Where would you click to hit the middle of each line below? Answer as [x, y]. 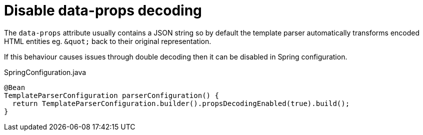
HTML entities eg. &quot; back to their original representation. [108, 41]
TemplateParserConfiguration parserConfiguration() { [111, 95]
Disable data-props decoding [103, 10]
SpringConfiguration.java [45, 72]
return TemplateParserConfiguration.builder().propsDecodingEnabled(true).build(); [181, 103]
